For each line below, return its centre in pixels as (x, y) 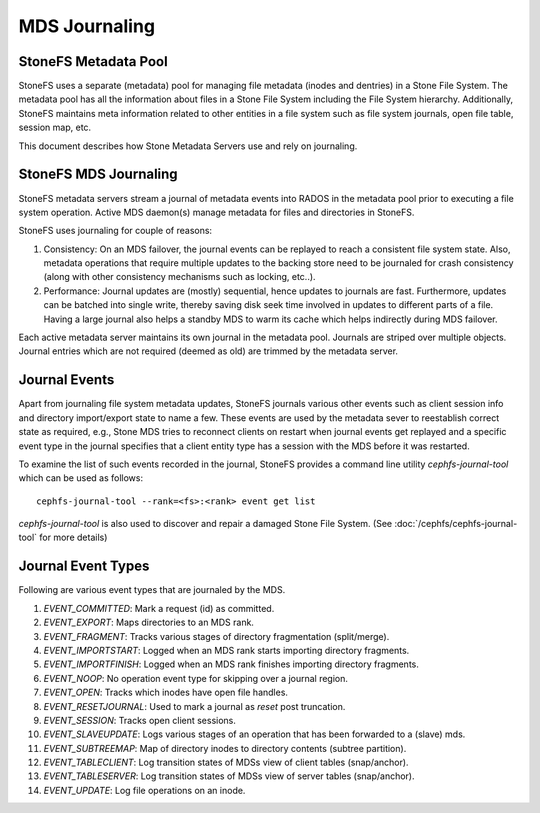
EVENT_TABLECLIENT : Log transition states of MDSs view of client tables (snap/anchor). (226, 762)
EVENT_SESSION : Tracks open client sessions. (140, 720)
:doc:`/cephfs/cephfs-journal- (456, 524)
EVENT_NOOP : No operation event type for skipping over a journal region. (196, 678)
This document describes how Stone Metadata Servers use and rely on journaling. (188, 146)
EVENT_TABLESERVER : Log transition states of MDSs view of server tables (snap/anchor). (229, 776)
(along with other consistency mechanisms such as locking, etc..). (179, 277)
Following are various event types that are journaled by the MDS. (152, 590)
